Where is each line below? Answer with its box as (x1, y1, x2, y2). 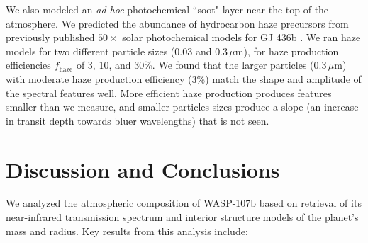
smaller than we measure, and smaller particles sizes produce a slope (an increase (6, 99, 359, 114)
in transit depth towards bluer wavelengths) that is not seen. (6, 113, 269, 128)
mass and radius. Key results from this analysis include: (6, 223, 248, 238)
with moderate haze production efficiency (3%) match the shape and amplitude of (6, 71, 362, 86)
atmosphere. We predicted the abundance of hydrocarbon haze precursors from (6, 16, 349, 30)
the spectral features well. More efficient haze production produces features (6, 85, 332, 100)
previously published (6, 30, 95, 45)
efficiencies (6, 57, 51, 72)
